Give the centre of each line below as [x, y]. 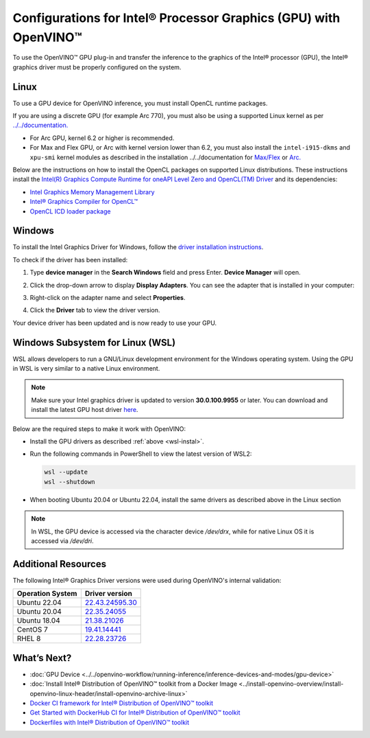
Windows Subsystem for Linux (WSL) [94, 342]
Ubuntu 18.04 [39, 621]
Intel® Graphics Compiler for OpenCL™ [84, 202]
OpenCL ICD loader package [70, 211]
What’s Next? [42, 658]
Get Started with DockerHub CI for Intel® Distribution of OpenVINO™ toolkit [135, 713]
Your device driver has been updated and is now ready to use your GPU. [115, 323]
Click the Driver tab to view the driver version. [95, 310]
